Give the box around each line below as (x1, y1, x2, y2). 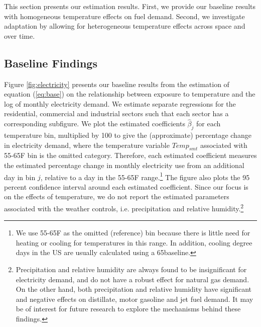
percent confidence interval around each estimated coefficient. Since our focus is (4, 181, 248, 192)
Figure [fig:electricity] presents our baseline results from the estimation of (4, 78, 229, 89)
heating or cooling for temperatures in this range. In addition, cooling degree (16, 237, 252, 248)
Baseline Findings (4, 55, 97, 70)
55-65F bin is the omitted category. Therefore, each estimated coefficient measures (4, 150, 257, 160)
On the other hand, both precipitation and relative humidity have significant (16, 284, 252, 294)
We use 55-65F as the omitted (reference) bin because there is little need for (16, 227, 250, 238)
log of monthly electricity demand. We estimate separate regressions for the (4, 98, 236, 109)
